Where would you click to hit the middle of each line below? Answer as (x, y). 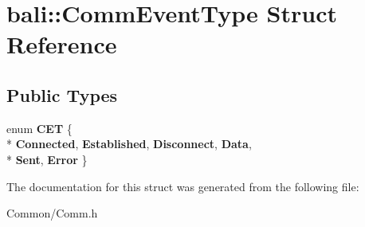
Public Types (62, 94)
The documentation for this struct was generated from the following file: (183, 186)
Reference (62, 44)
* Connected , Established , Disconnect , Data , (129, 144)
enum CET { (39, 128)
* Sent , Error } (47, 159)
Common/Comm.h (52, 213)
